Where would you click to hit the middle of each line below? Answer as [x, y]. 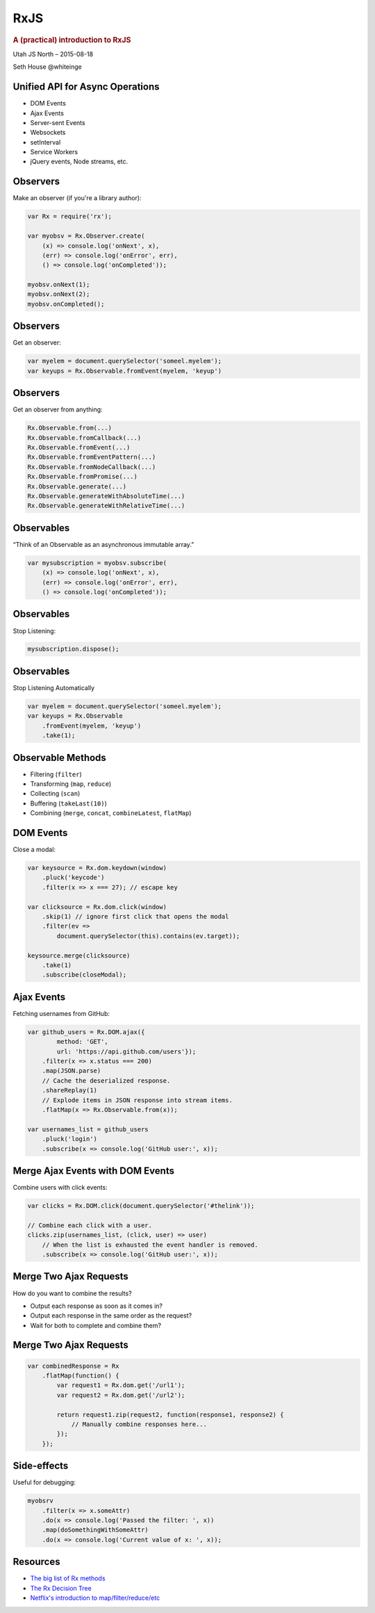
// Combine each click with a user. [90, 1225]
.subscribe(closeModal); [84, 975]
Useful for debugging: [44, 1482]
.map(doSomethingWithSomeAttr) [95, 1530]
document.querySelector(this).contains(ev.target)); [148, 936]
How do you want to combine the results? [72, 1293]
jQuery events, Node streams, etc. [79, 162]
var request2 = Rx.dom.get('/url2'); [121, 1395]
